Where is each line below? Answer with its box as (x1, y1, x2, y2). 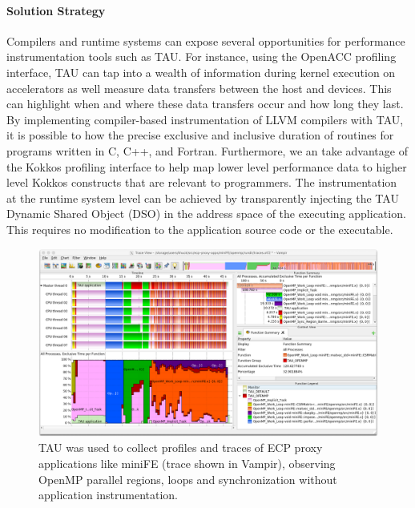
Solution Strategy (6, 2, 106, 18)
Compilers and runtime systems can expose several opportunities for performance (6, 32, 405, 49)
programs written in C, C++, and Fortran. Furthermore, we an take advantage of (6, 142, 408, 159)
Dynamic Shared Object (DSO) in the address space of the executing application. (6, 205, 406, 222)
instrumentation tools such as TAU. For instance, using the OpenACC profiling (6, 48, 397, 65)
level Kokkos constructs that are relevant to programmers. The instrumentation (6, 174, 397, 191)
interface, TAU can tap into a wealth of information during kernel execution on (6, 63, 396, 80)
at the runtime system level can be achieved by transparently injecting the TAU (6, 189, 399, 206)
